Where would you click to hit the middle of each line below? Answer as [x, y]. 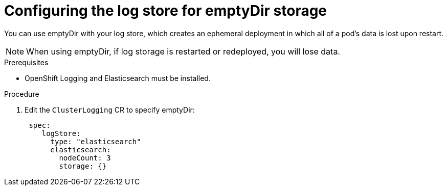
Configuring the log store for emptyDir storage [166, 11]
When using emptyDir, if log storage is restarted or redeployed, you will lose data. [183, 51]
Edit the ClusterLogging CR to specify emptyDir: [110, 110]
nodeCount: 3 [85, 158]
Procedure [22, 94]
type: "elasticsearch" [96, 141]
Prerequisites [26, 62]
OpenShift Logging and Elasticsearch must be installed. [118, 78]
